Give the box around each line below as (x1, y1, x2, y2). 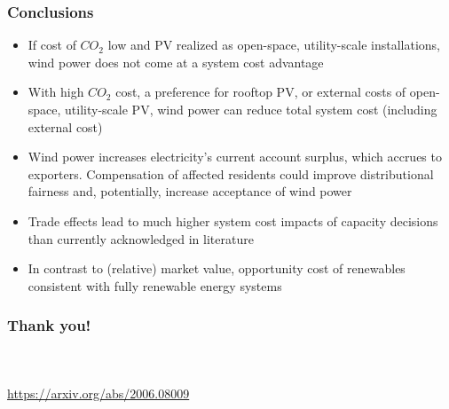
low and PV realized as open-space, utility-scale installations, (107, 35, 440, 54)
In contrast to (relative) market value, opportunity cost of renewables (28, 259, 406, 278)
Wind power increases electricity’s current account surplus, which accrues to (28, 147, 442, 166)
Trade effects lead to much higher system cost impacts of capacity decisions (28, 211, 438, 230)
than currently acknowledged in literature (28, 229, 254, 248)
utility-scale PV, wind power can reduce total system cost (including (65, 100, 437, 118)
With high (28, 83, 84, 101)
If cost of (28, 35, 76, 54)
